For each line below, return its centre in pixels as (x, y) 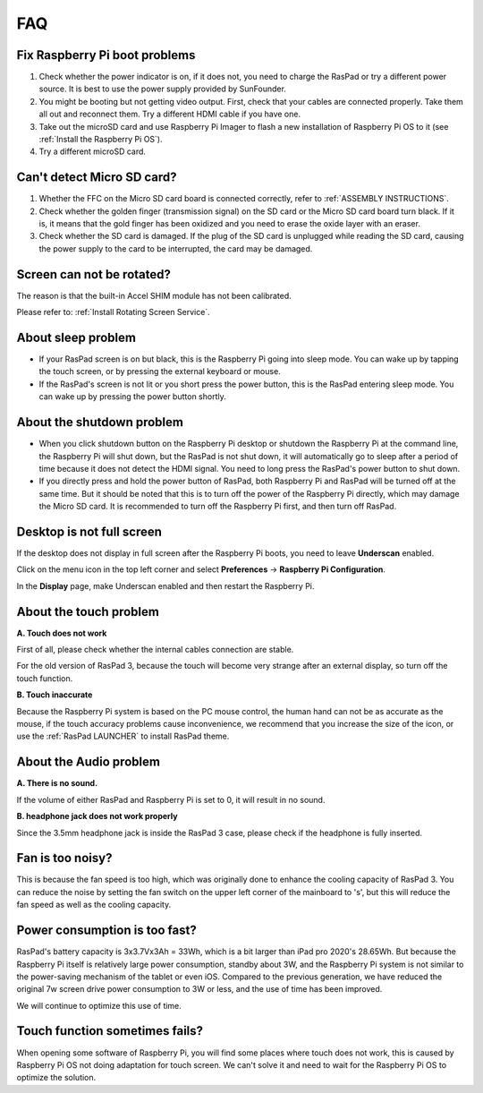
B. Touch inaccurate (55, 695)
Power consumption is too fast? (106, 931)
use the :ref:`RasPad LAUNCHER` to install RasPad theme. (123, 736)
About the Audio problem (89, 762)
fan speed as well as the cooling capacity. (94, 905)
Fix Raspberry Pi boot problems (106, 55)
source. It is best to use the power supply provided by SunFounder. (162, 89)
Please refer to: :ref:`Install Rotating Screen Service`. (113, 312)
